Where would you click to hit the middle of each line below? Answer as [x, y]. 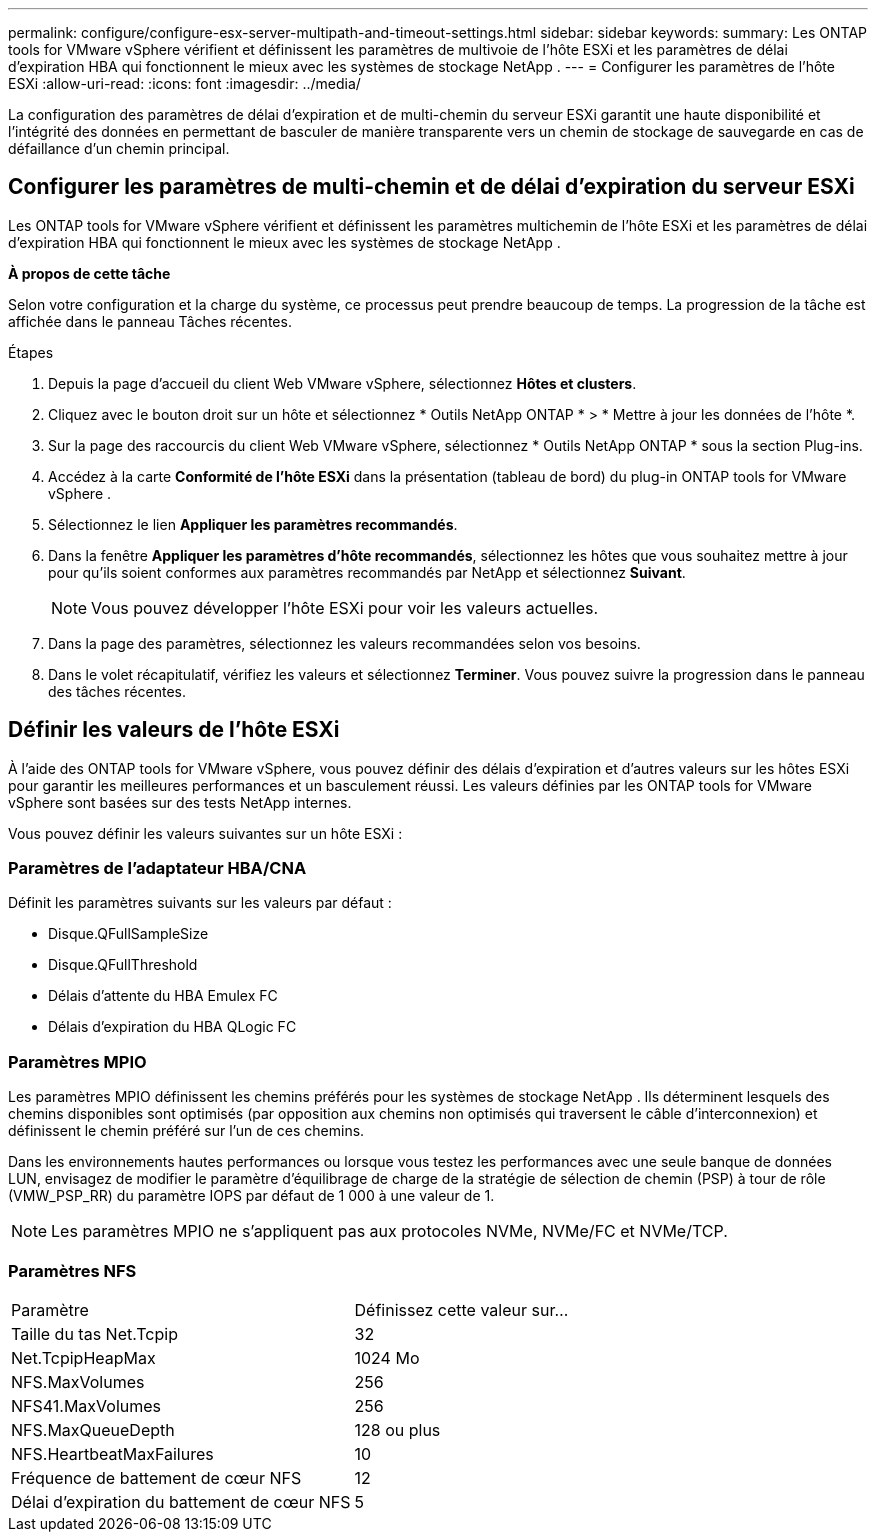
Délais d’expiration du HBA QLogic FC [172, 1027]
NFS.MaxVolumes [78, 1381]
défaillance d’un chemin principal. [119, 148]
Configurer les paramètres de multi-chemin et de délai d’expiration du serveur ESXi [431, 187]
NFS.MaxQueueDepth [93, 1429]
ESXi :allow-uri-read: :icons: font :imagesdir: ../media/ [184, 83]
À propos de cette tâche [89, 273]
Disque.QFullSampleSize [128, 934]
